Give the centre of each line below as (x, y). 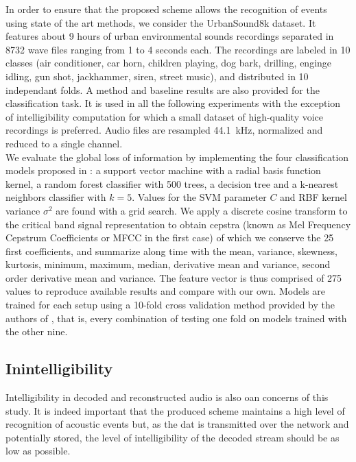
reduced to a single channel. (64, 143)
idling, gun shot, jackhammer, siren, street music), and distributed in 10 (157, 76)
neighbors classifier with (56, 197)
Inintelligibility (59, 368)
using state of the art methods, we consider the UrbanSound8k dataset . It (161, 22)
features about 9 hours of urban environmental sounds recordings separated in (170, 36)
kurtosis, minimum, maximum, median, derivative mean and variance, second (168, 264)
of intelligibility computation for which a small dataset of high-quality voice (165, 116)
